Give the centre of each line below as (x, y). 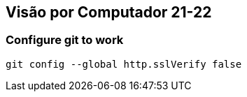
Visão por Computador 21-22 (109, 12)
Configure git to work (65, 40)
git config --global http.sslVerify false (124, 64)
